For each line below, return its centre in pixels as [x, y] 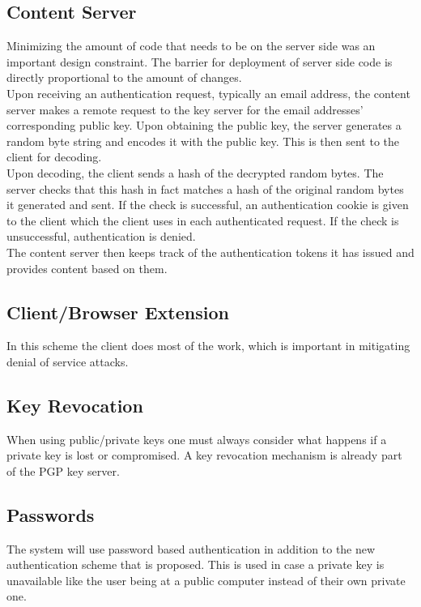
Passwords [51, 514]
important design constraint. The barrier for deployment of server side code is [200, 61]
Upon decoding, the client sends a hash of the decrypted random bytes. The [195, 172]
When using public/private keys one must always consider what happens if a [197, 439]
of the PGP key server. [63, 470]
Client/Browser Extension [118, 312]
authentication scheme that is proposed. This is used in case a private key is [196, 564]
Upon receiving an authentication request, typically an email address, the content [208, 93]
